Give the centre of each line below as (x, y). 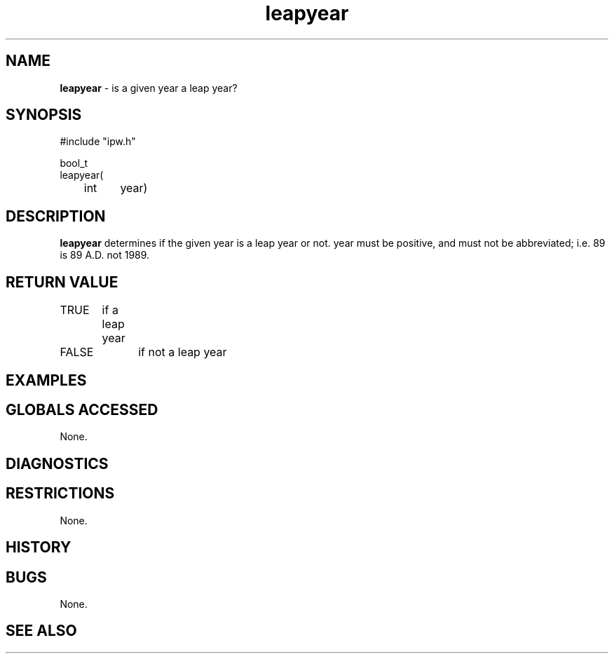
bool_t (74, 163)
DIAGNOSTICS (57, 463)
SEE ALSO (41, 631)
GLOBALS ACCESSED (82, 409)
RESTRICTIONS (60, 494)
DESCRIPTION (56, 216)
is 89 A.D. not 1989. (105, 255)
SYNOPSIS (44, 115)
